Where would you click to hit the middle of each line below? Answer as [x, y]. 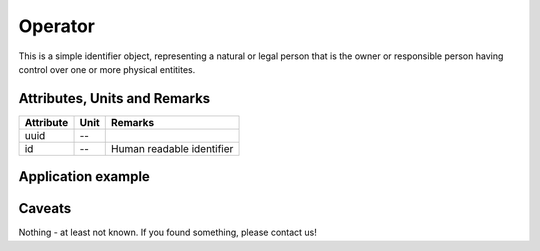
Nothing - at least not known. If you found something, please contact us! [167, 232]
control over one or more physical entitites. [107, 69]
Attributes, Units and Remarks [114, 98]
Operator [56, 26]
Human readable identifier [172, 148]
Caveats [45, 208]
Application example [84, 176]
